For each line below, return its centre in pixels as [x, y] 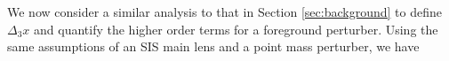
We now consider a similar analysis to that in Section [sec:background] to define [224, 11]
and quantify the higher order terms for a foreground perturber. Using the [236, 29]
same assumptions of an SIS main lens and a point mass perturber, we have [213, 46]
